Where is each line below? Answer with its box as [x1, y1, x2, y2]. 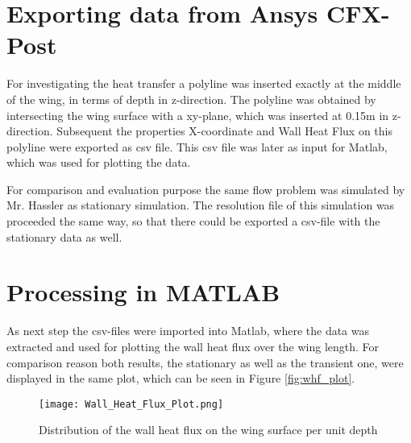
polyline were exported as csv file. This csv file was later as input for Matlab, [6, 138, 388, 155]
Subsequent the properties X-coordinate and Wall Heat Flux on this [56, 122, 392, 139]
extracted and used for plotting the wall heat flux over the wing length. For [6, 337, 380, 354]
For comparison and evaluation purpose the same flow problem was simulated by [6, 180, 405, 197]
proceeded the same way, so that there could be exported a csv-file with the [6, 213, 380, 230]
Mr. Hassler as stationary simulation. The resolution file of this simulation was [6, 197, 395, 213]
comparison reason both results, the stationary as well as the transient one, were [6, 354, 404, 371]
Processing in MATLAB [6, 275, 280, 308]
